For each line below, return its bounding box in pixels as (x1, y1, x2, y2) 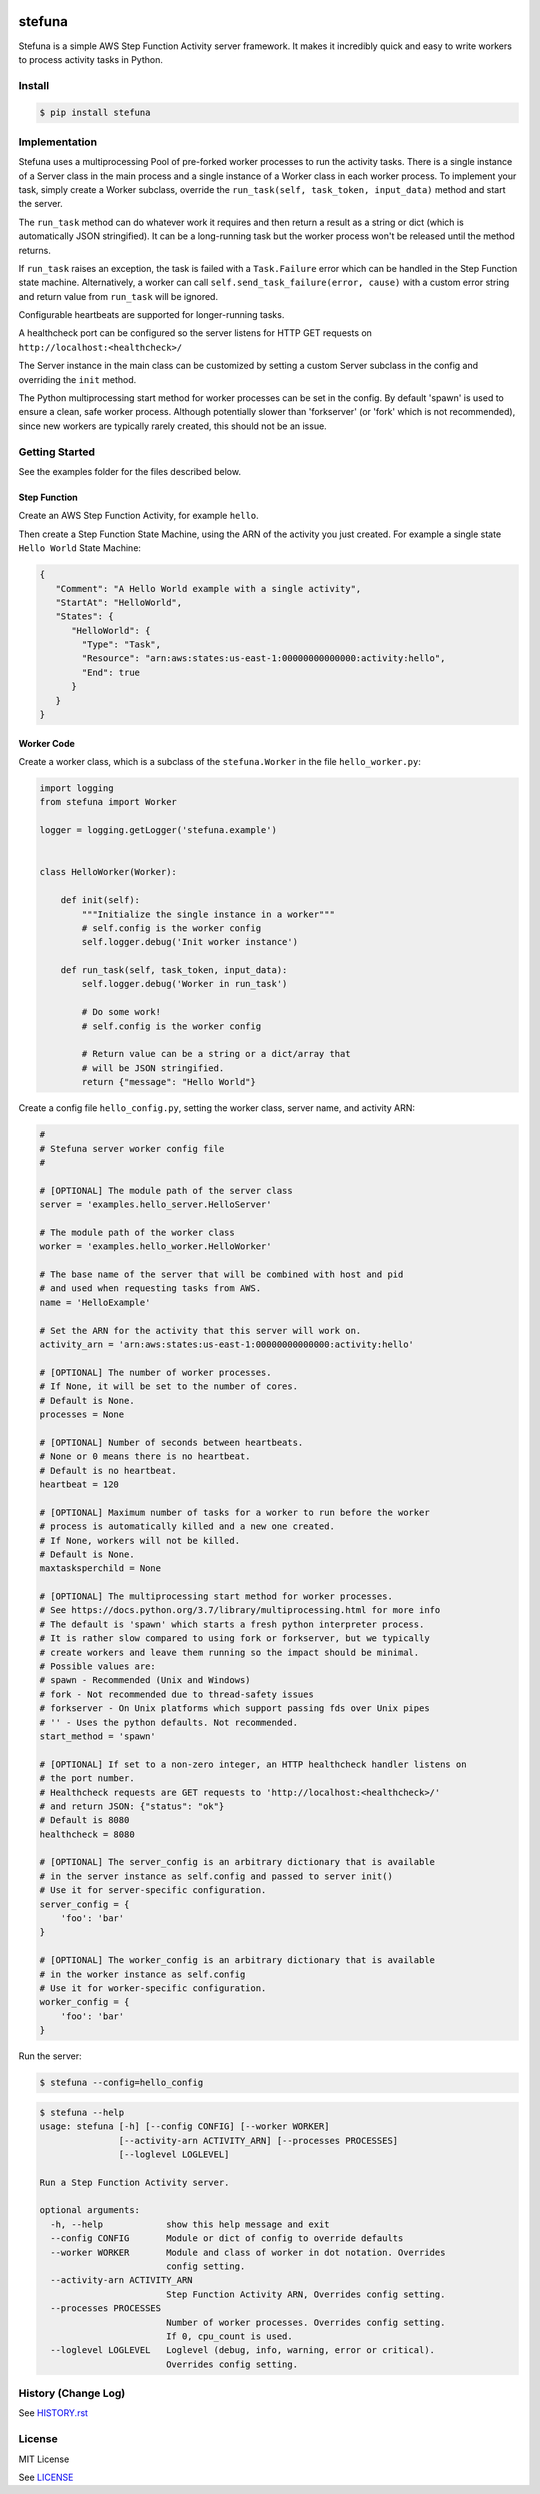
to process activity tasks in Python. (18, 53, 164, 65)
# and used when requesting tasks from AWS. (39, 1283, 262, 1294)
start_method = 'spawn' (39, 1730, 157, 1742)
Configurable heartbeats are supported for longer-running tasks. (18, 309, 285, 321)
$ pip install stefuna (39, 107, 151, 119)
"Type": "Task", (81, 639, 162, 650)
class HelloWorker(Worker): (39, 866, 177, 878)
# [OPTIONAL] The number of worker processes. (39, 1366, 272, 1378)
